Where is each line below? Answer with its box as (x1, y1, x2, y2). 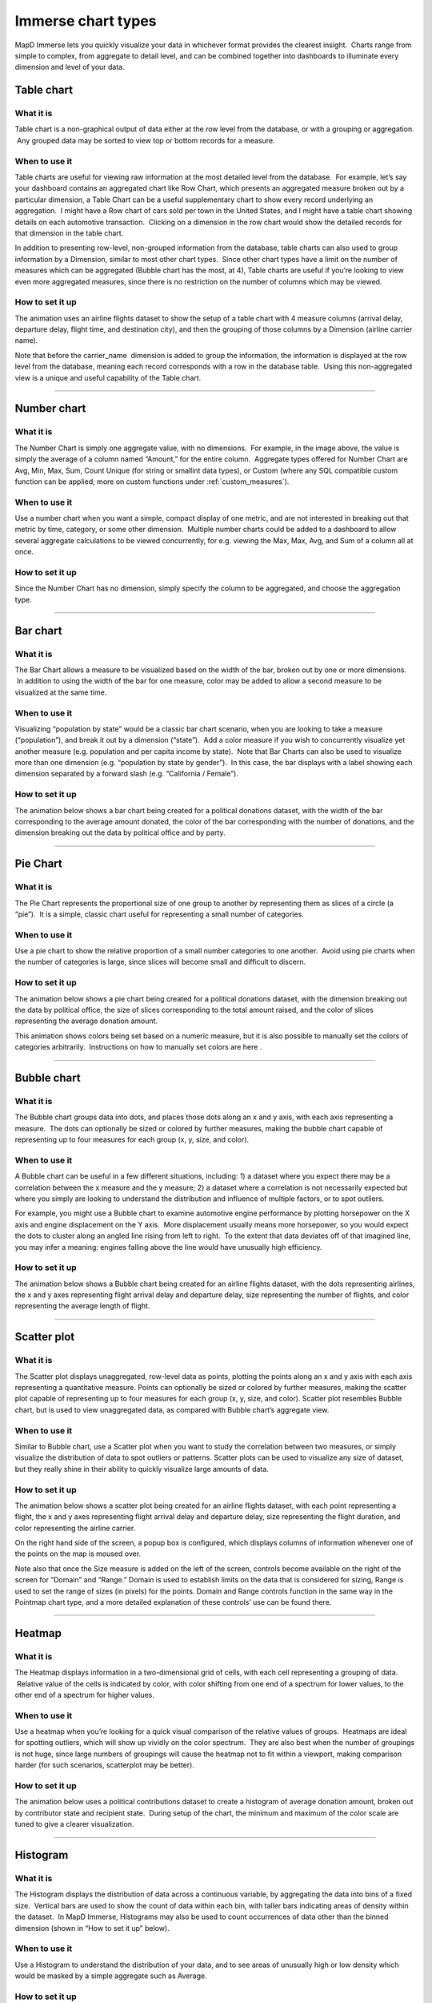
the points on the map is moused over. (14, 1549, 142, 1558)
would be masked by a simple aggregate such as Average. (14, 1971, 207, 1981)
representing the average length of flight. (14, 1301, 150, 1311)
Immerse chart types (14, 12, 157, 30)
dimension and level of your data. (14, 62, 126, 72)
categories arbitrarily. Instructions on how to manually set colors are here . (14, 1042, 262, 1052)
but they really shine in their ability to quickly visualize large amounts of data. (14, 1464, 270, 1473)
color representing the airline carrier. (14, 1523, 136, 1533)
